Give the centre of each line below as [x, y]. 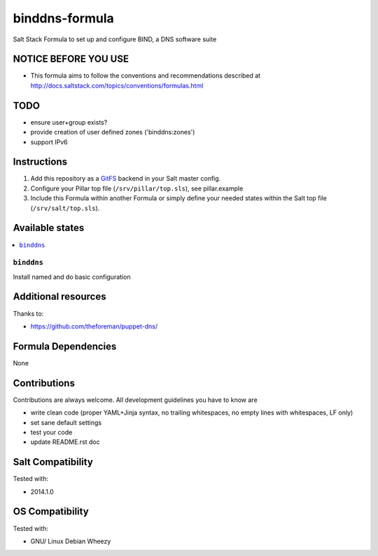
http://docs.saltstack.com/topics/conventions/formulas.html [117, 85]
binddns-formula [64, 18]
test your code [51, 432]
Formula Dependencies [65, 346]
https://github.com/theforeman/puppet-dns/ [94, 326]
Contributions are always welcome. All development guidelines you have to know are [135, 400]
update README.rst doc [65, 442]
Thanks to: [28, 313]
